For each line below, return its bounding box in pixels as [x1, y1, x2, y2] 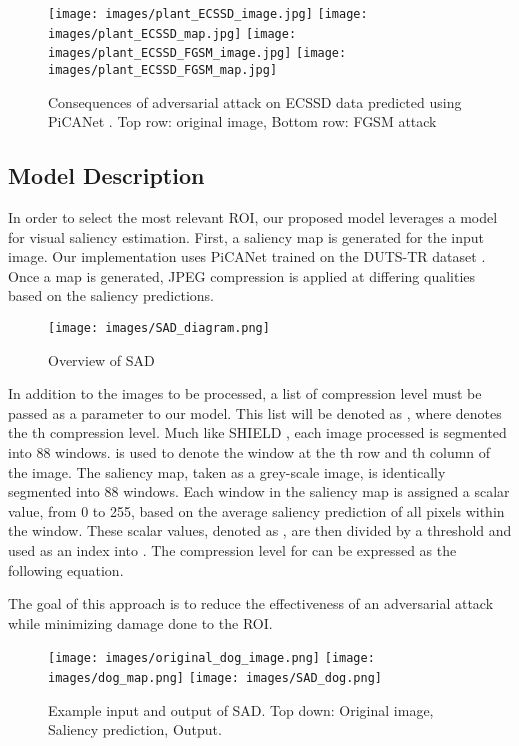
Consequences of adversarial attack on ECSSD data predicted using [48, 91, 462, 112]
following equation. [8, 559, 124, 580]
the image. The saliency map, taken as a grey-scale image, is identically [8, 461, 446, 482]
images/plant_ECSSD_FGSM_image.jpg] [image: [48, 46, 347, 61]
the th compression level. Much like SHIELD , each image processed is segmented [8, 422, 507, 443]
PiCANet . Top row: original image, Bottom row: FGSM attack [48, 111, 437, 132]
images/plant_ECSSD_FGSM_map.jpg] [48, 62, 278, 77]
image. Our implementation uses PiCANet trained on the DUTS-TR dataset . [8, 246, 486, 267]
